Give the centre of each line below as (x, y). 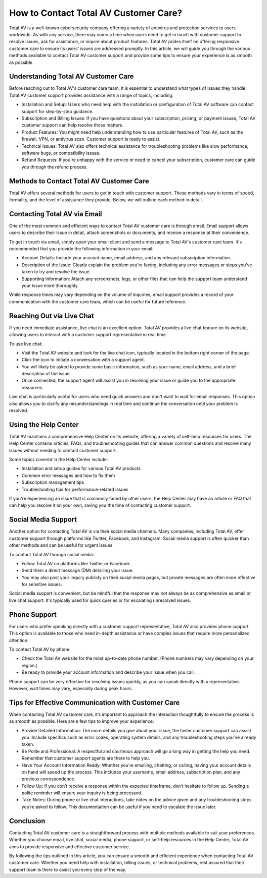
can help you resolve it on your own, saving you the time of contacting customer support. (100, 505)
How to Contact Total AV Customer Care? (96, 13)
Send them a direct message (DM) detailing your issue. (77, 571)
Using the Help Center (44, 425)
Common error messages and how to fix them (68, 475)
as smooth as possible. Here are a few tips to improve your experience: (82, 721)
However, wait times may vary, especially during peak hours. (71, 688)
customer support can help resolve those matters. (72, 125)
